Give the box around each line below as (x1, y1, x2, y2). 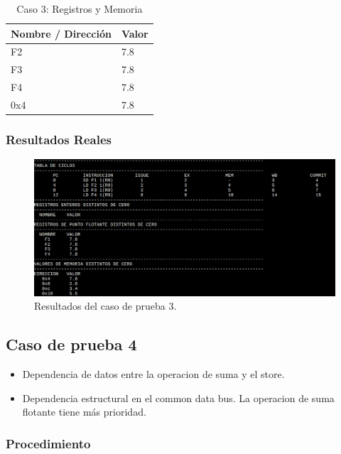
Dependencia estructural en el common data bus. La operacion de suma (22, 390, 335, 405)
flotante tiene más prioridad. (22, 404, 146, 419)
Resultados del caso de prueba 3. (34, 298, 177, 313)
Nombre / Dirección (11, 26, 112, 40)
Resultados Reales (6, 130, 112, 148)
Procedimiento (6, 434, 91, 452)
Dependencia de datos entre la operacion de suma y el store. (22, 367, 285, 382)
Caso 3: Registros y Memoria (16, 1, 143, 16)
